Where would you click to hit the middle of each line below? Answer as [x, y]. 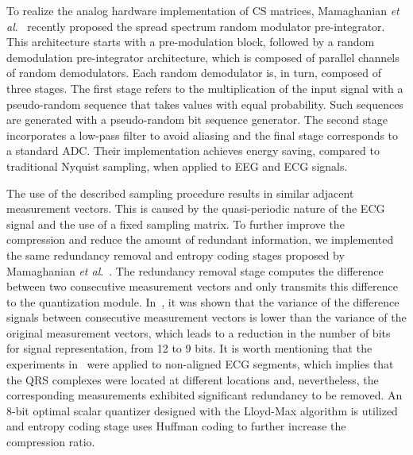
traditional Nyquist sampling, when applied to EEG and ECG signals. [177, 166]
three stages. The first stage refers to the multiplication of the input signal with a [205, 88]
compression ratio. [51, 442]
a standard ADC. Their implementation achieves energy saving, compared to [193, 150]
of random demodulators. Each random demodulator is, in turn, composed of [194, 73]
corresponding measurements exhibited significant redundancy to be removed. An [205, 395]
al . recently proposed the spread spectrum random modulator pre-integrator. [196, 26]
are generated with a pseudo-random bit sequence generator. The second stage [197, 120]
